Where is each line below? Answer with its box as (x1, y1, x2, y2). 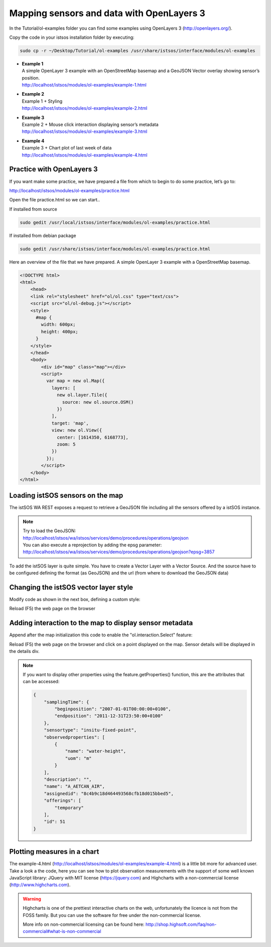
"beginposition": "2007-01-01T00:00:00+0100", (54, 706, 171, 712)
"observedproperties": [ (44, 734, 105, 740)
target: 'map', (51, 420, 89, 426)
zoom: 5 (57, 441, 76, 447)
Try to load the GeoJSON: (23, 528, 76, 534)
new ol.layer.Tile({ (57, 392, 107, 398)
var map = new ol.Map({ (46, 378, 105, 384)
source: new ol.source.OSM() (62, 399, 134, 405)
